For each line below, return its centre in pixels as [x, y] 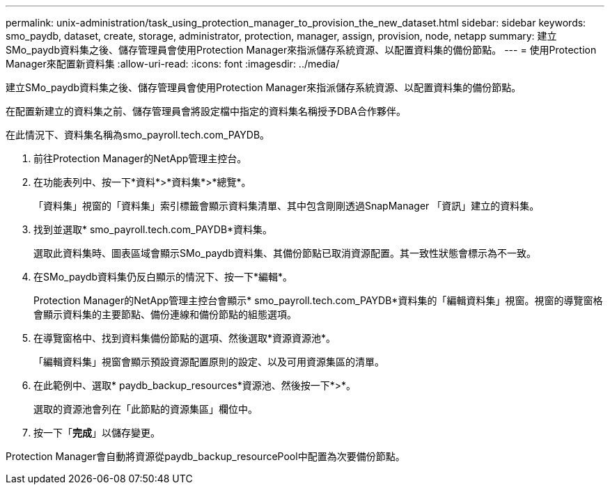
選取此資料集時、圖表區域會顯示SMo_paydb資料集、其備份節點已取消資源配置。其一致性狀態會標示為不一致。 [285, 253]
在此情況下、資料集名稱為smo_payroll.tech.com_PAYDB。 [138, 135]
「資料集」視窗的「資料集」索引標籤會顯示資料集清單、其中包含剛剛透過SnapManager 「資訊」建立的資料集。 [287, 206]
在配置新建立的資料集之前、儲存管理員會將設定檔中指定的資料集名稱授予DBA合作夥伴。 [206, 111]
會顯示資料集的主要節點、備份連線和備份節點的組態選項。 [165, 314]
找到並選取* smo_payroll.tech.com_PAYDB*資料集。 [153, 229]
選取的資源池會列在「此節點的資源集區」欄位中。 [146, 409]
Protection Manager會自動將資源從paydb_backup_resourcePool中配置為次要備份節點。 [205, 456]
